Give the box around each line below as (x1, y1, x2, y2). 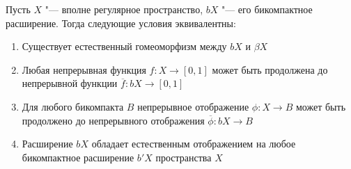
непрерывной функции (22, 76, 118, 90)
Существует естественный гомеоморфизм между (22, 39, 227, 54)
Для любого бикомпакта (22, 99, 124, 113)
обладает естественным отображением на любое (91, 136, 296, 151)
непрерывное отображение (137, 99, 249, 113)
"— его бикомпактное (221, 2, 313, 16)
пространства (155, 150, 212, 164)
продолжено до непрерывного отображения (22, 113, 205, 127)
